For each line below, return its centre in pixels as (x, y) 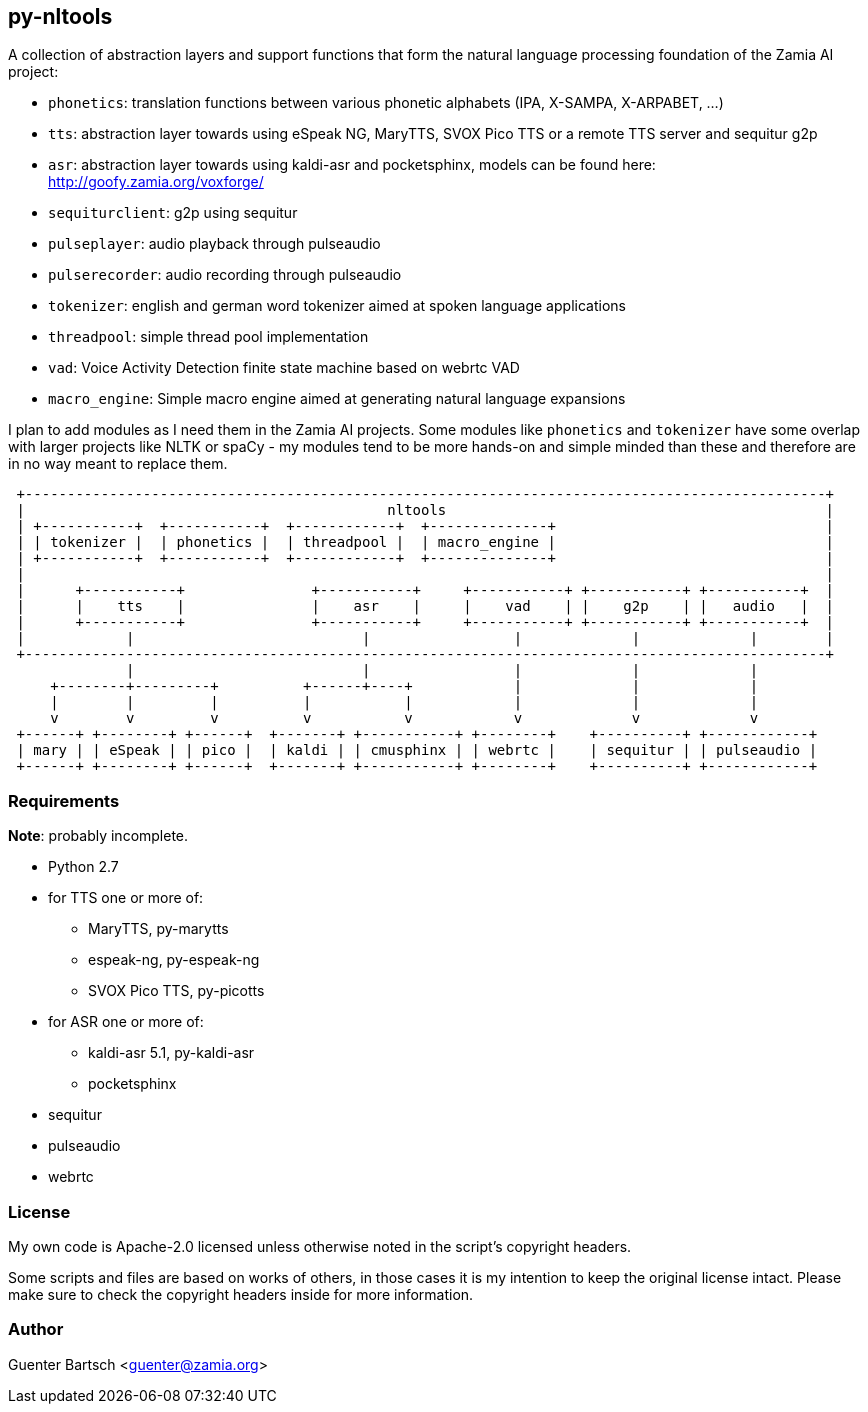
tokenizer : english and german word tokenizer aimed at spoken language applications (337, 306)
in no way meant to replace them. (118, 464)
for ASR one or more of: (126, 1022)
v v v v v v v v (404, 718)
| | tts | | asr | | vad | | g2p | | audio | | (425, 606)
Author (36, 1329)
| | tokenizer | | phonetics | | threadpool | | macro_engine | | (425, 542)
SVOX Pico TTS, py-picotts (176, 991)
